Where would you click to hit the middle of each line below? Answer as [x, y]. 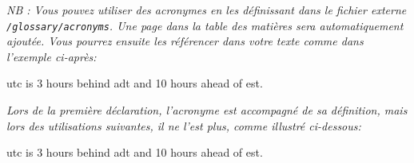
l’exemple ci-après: [52, 56]
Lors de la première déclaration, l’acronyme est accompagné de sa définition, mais [207, 110]
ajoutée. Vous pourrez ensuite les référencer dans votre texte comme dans [185, 41]
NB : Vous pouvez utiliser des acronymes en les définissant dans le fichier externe [207, 10]
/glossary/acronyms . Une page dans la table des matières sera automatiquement [205, 25]
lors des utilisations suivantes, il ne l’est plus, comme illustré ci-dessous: [184, 125]
